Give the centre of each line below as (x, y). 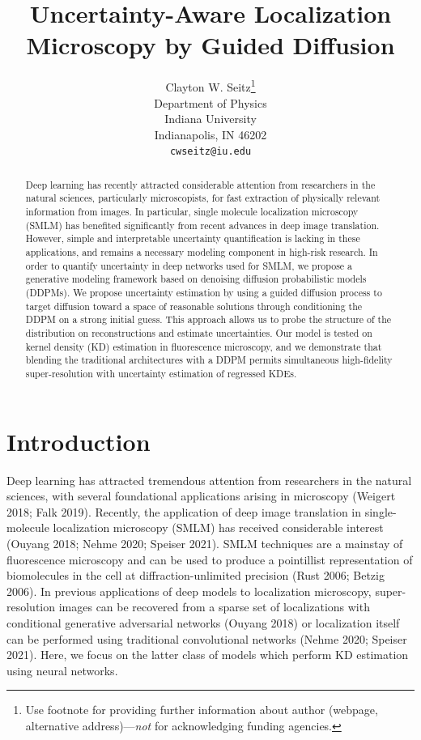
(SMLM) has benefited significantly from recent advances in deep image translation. (202, 225)
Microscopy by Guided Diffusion (210, 45)
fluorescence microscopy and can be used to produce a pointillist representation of (210, 559)
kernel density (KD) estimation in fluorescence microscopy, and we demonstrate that (204, 346)
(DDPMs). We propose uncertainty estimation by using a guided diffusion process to (204, 293)
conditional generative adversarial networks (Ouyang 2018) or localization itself (203, 622)
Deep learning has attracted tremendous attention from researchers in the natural (209, 480)
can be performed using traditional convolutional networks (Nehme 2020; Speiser (207, 638)
